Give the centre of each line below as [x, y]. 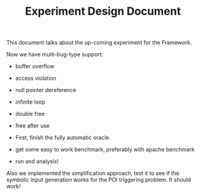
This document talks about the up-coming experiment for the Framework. [99, 43]
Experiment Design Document [103, 11]
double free [30, 114]
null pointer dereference [46, 90]
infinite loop [30, 102]
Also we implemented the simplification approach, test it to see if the [93, 174]
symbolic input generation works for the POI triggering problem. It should [99, 180]
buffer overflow [35, 66]
